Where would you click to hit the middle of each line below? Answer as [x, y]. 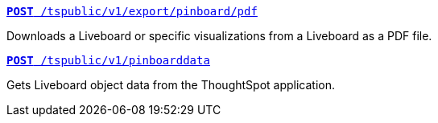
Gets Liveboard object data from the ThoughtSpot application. [171, 85]
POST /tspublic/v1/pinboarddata [108, 60]
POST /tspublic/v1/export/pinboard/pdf [132, 11]
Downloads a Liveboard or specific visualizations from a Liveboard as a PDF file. [219, 36]
